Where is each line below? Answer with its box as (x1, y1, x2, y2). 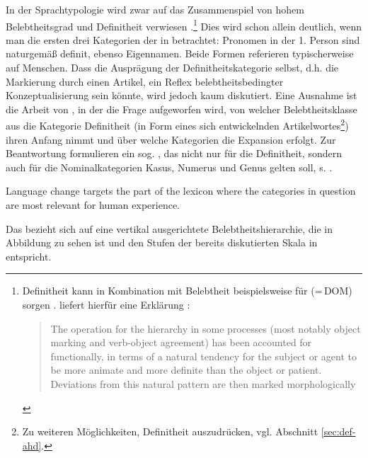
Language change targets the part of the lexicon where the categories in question (6, 183, 356, 198)
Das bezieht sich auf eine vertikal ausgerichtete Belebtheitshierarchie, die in (6, 221, 333, 236)
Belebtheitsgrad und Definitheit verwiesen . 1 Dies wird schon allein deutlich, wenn (6, 16, 362, 33)
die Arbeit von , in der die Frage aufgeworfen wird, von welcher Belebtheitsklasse (6, 101, 357, 116)
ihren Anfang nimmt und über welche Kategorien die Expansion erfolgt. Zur (6, 132, 336, 147)
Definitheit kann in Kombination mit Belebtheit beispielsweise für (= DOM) (22, 283, 352, 298)
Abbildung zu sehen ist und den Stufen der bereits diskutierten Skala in (6, 235, 318, 250)
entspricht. (6, 248, 52, 263)
